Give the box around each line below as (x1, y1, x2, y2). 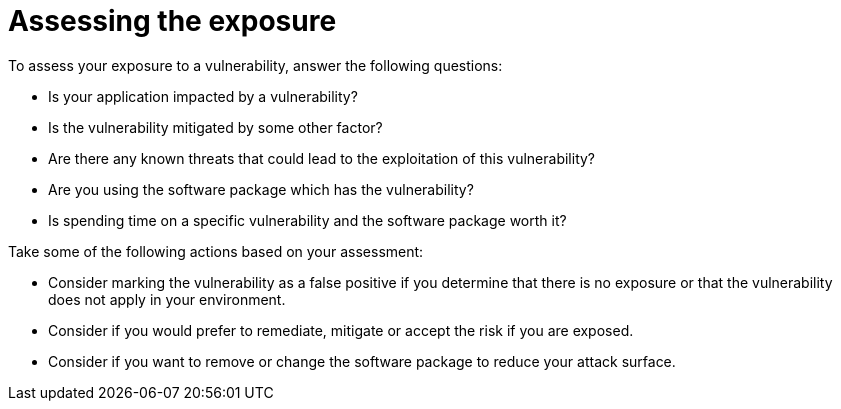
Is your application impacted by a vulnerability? (48, 87, 358, 105)
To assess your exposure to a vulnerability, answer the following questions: (8, 56, 503, 74)
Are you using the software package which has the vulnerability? (48, 180, 474, 198)
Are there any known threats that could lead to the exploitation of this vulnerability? (48, 149, 596, 167)
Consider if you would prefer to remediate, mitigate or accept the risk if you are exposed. (48, 321, 634, 339)
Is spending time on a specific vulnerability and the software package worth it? (48, 211, 567, 229)
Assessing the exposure (8, 4, 337, 38)
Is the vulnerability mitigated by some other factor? (48, 118, 383, 136)
